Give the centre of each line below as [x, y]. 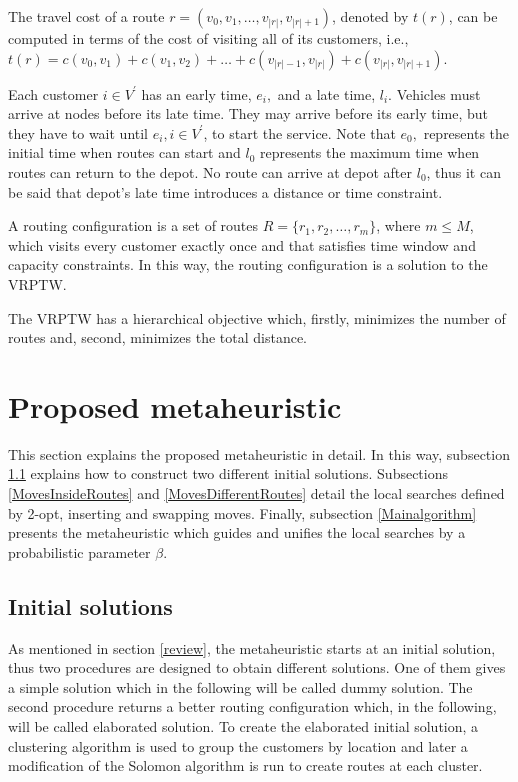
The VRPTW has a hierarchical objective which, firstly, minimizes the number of [257, 317]
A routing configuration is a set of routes [133, 225]
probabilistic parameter [79, 551]
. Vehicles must [434, 93]
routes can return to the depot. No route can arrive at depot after [210, 171]
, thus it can [463, 171]
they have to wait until [78, 132]
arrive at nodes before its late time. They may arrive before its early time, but [248, 113]
